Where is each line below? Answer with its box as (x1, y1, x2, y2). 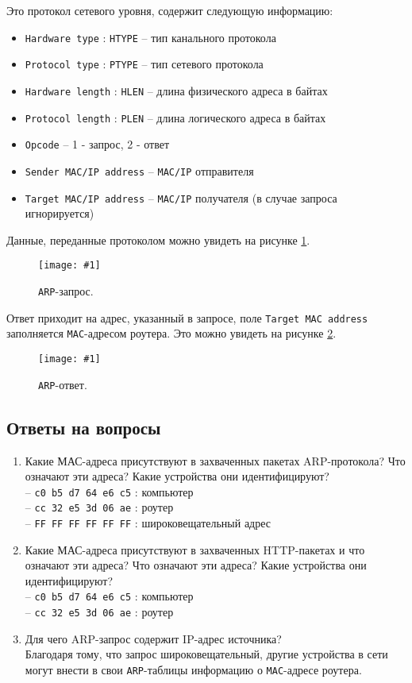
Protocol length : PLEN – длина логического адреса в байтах (25, 109, 326, 125)
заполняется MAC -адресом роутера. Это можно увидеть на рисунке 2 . (6, 325, 337, 341)
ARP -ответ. (38, 376, 87, 392)
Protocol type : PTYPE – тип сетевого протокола (25, 56, 264, 72)
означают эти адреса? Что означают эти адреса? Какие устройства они (25, 557, 367, 573)
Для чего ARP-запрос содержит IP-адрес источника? (25, 630, 282, 646)
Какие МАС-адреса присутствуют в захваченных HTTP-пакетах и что (25, 541, 365, 558)
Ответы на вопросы (6, 415, 161, 439)
